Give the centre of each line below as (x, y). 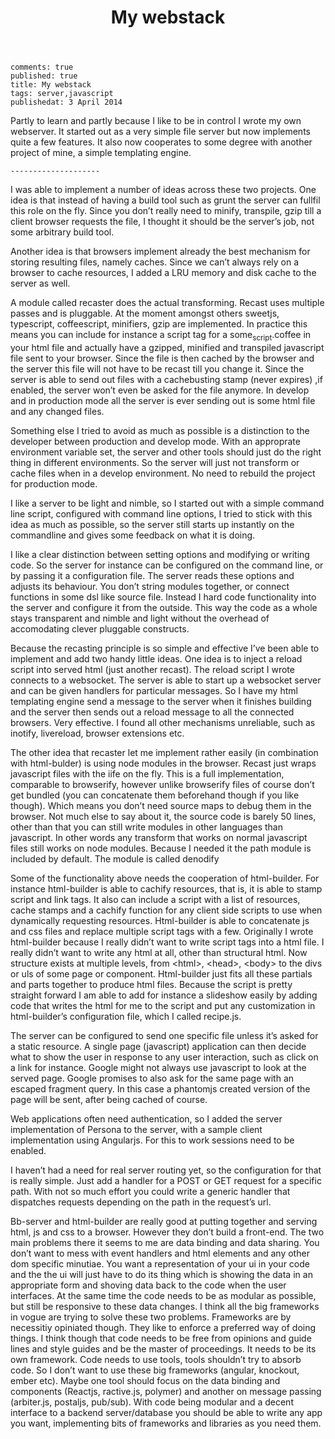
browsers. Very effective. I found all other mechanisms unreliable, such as (163, 722)
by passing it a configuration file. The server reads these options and (152, 575)
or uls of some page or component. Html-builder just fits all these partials (161, 973)
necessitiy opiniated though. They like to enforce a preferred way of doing (163, 1327)
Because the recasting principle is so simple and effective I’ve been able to (165, 648)
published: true (44, 76)
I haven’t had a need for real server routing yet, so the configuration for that (166, 1170)
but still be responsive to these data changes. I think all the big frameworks (165, 1306)
